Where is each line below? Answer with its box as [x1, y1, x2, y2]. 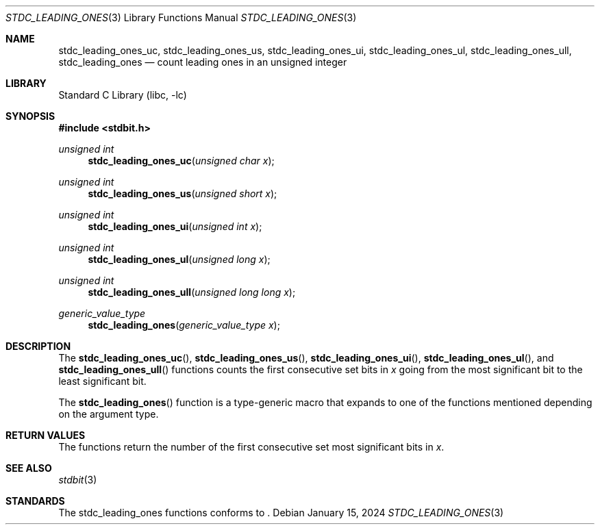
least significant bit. [58, 375, 147, 387]
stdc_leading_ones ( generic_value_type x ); [88, 319, 280, 331]
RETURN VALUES [5, 429, 86, 441]
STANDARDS [5, 495, 65, 507]
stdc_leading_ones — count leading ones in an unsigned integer [58, 56, 347, 68]
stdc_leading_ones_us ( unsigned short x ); [88, 188, 277, 199]
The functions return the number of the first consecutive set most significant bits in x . [58, 441, 445, 453]
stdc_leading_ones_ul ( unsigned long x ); [88, 253, 271, 265]
